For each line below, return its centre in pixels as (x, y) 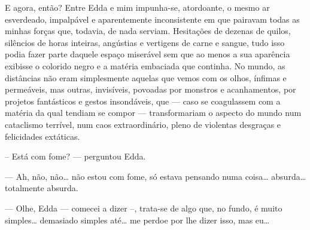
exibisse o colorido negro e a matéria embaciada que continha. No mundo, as (145, 65)
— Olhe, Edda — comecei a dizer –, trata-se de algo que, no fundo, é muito (144, 208)
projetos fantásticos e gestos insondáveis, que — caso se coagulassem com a (143, 101)
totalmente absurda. (42, 188)
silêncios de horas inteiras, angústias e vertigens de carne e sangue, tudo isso (145, 42)
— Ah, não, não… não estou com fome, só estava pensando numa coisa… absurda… (156, 176)
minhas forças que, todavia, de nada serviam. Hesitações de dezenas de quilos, (148, 31)
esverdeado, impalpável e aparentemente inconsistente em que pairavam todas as (152, 19)
